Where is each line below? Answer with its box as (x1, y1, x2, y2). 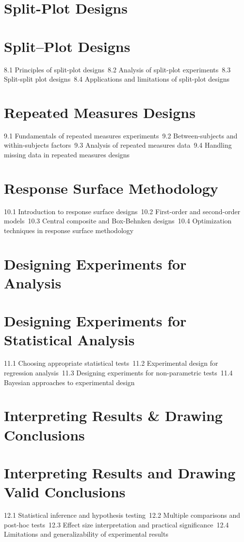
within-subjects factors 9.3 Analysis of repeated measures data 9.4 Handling (4, 140, 232, 150)
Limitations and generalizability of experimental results (4, 529, 168, 539)
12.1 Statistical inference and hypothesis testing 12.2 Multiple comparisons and (4, 510, 241, 520)
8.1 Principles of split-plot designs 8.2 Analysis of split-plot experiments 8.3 (4, 64, 231, 74)
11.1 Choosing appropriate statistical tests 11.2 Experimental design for (4, 358, 218, 368)
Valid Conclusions (4, 482, 126, 502)
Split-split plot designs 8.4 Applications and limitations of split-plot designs (4, 74, 230, 84)
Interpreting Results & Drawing (4, 406, 223, 425)
